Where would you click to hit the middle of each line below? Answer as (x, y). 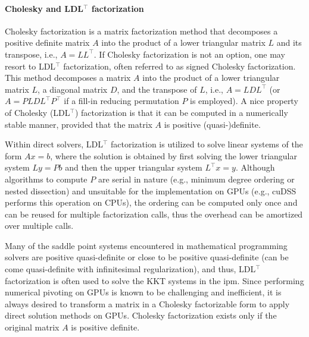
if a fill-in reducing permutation (121, 101)
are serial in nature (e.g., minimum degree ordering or (196, 179)
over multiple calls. (39, 226)
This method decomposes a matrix (68, 78)
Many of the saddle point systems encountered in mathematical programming (146, 245)
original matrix (32, 327)
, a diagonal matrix (73, 89)
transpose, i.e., (31, 54)
